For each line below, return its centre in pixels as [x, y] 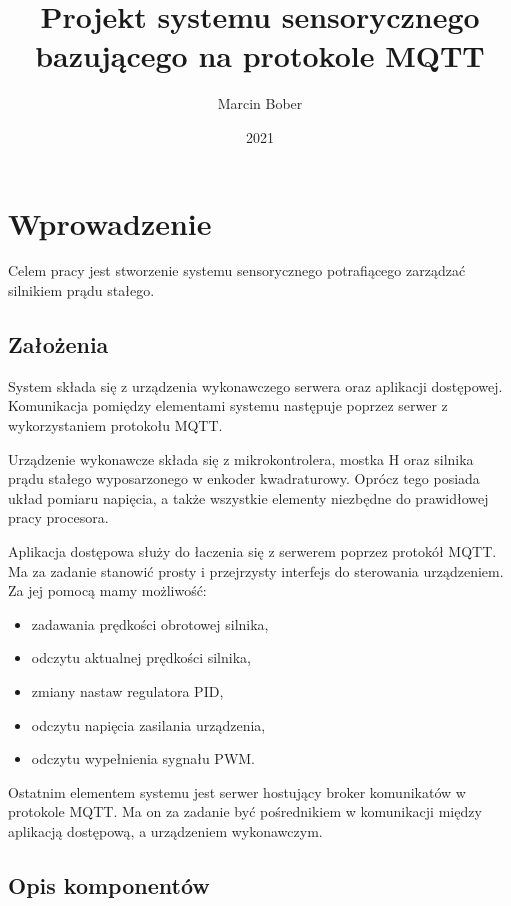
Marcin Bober [260, 103]
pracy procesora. [58, 517]
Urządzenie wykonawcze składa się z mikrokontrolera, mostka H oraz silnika [241, 458]
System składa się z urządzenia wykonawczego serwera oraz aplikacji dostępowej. [255, 385]
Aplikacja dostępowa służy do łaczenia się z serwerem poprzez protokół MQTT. [252, 550]
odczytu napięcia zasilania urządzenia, [148, 724]
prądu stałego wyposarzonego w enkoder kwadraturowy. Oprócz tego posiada [244, 478]
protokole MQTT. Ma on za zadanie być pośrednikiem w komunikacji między [245, 811]
